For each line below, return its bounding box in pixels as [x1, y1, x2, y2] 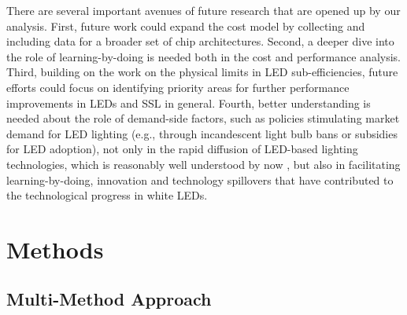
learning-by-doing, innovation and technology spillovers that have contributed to [6, 171, 394, 188]
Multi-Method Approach [6, 287, 212, 311]
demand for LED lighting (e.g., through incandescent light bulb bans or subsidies [6, 125, 398, 141]
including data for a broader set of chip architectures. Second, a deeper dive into [6, 33, 394, 49]
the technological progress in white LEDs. [6, 187, 208, 203]
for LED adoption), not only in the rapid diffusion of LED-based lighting [6, 141, 358, 157]
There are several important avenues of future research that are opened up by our [6, 2, 401, 18]
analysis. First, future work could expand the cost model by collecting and [6, 17, 365, 34]
